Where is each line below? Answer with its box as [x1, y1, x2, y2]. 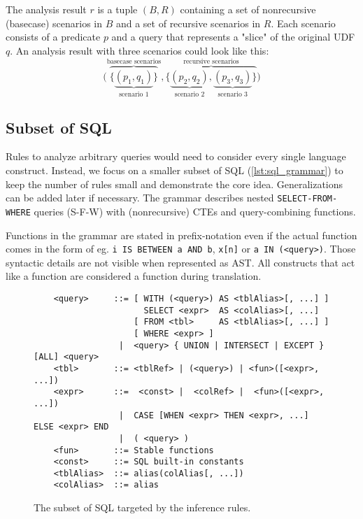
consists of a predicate [6, 29, 101, 44]
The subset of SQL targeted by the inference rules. [34, 500, 251, 515]
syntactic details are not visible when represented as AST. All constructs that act [6, 255, 355, 269]
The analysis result [6, 2, 87, 16]
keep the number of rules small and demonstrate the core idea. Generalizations [6, 176, 343, 191]
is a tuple [97, 2, 138, 16]
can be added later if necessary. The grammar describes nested [6, 190, 274, 205]
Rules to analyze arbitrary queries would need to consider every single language [6, 149, 346, 164]
